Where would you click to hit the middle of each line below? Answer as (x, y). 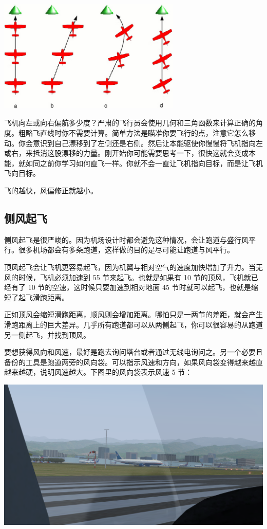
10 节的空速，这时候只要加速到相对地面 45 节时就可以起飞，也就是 (139, 287)
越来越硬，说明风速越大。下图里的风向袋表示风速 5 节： (98, 372)
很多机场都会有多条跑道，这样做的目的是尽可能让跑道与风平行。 (126, 250)
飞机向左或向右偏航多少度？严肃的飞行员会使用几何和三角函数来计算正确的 (130, 123)
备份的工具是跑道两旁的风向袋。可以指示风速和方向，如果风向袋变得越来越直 (133, 362)
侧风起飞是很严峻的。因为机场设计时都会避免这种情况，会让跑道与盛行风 (126, 239)
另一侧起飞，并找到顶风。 (47, 334)
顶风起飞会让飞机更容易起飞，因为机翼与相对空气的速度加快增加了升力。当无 (133, 267)
